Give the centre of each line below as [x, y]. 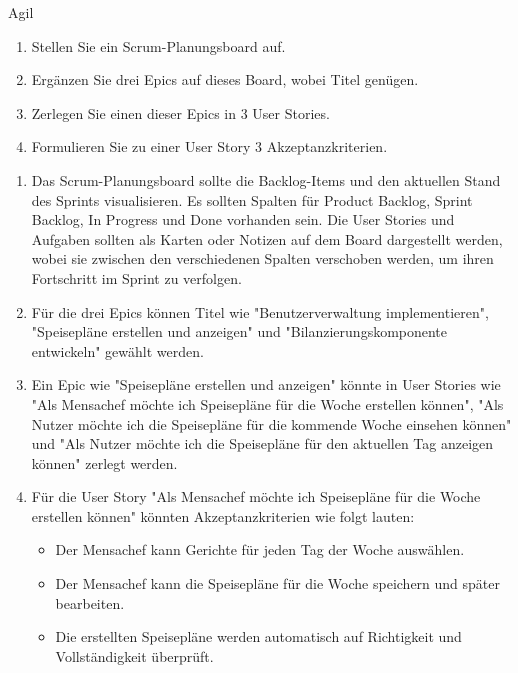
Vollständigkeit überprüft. [134, 655]
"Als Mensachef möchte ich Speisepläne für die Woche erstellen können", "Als [267, 403]
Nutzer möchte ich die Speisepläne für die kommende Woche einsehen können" [271, 423]
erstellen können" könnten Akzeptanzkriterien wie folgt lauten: [223, 515]
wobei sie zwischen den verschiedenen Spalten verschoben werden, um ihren [262, 258]
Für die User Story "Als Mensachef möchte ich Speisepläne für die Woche [256, 496]
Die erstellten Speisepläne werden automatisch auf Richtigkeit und [258, 636]
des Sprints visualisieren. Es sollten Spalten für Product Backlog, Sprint [252, 199]
